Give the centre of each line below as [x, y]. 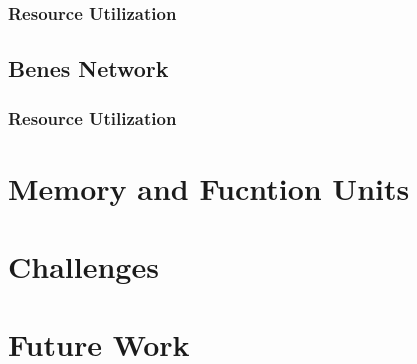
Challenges [83, 266]
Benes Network [88, 68]
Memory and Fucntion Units [209, 187]
